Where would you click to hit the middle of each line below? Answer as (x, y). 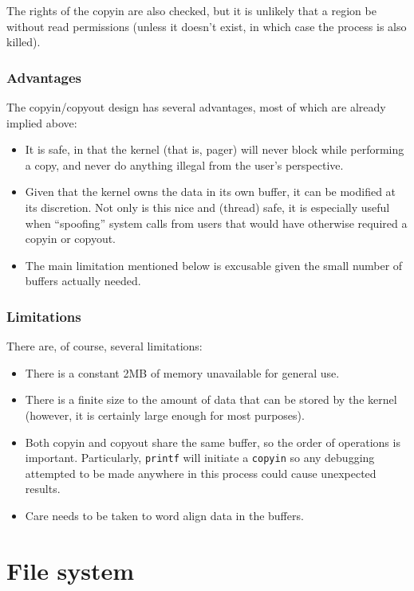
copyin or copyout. (71, 239)
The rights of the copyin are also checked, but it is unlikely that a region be (191, 10)
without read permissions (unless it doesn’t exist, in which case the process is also (207, 26)
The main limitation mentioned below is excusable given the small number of (214, 265)
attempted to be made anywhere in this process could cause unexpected (201, 473)
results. (43, 489)
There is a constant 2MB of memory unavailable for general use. (182, 372)
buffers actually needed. (83, 281)
